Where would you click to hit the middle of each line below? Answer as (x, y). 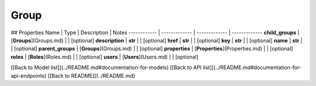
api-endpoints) (29, 76)
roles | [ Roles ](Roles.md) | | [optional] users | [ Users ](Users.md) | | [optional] (105, 57)
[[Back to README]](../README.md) (92, 76)
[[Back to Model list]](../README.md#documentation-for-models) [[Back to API (106, 67)
